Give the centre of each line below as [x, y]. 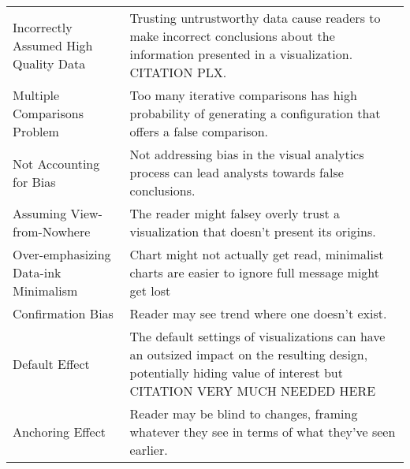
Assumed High [53, 45]
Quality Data [49, 63]
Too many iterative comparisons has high [243, 95]
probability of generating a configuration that [255, 113]
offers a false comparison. [199, 131]
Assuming [40, 213]
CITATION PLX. [178, 72]
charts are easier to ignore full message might [255, 272]
